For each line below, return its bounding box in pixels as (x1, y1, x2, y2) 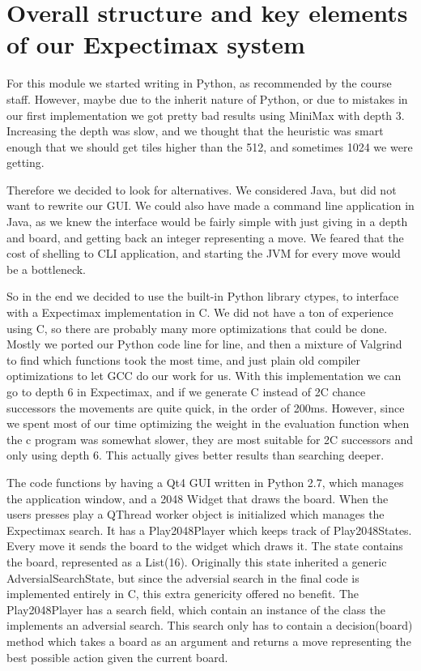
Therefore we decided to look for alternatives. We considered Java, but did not (6, 181, 397, 198)
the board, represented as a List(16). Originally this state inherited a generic (6, 553, 387, 570)
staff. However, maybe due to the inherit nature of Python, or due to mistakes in (6, 90, 408, 107)
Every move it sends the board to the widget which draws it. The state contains (6, 537, 403, 554)
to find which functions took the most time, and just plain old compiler (6, 351, 361, 368)
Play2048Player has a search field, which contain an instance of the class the (6, 600, 385, 618)
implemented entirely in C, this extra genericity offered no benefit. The (6, 585, 359, 602)
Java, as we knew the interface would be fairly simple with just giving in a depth (6, 213, 408, 230)
